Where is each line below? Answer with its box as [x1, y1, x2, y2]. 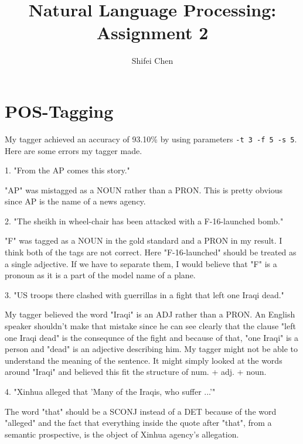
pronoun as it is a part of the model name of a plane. [5, 269, 196, 281]
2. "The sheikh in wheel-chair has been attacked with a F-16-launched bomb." [5, 214, 284, 227]
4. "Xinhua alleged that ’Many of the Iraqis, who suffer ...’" [5, 385, 216, 397]
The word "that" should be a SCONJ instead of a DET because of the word [5, 405, 277, 417]
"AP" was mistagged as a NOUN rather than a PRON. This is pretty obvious [5, 183, 282, 196]
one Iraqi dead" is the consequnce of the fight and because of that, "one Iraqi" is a [5, 331, 299, 343]
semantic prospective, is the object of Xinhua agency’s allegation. [5, 428, 239, 440]
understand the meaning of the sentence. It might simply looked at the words [5, 354, 282, 366]
